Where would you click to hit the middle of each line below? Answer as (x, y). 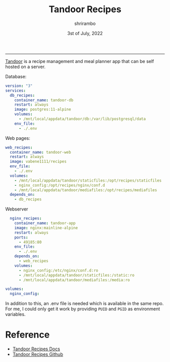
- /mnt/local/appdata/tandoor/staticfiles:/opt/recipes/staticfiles (88, 180)
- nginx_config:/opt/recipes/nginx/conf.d (60, 185)
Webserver (17, 209)
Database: (16, 76)
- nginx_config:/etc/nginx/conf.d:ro (58, 270)
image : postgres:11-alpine (43, 110)
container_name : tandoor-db (44, 100)
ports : (21, 237)
